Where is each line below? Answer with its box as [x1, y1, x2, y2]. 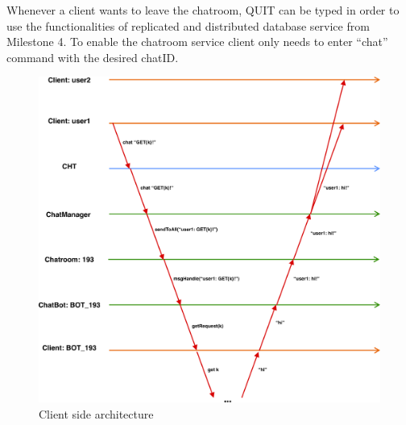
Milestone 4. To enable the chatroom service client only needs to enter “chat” [6, 33, 388, 50]
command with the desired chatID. [6, 48, 179, 65]
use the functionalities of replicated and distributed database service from [6, 17, 370, 34]
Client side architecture [39, 405, 154, 422]
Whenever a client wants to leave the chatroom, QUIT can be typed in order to [6, 2, 400, 18]
